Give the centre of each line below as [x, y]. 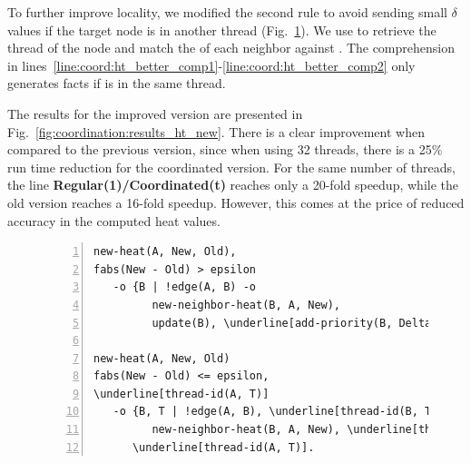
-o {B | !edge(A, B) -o [184, 287]
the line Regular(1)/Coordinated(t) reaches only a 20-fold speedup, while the [233, 185]
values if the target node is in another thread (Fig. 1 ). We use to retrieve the [222, 30]
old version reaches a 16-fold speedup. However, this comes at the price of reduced [236, 202]
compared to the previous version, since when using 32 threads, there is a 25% [225, 149]
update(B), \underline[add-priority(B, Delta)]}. [304, 323]
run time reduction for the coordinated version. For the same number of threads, [231, 167]
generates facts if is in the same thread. [117, 83]
